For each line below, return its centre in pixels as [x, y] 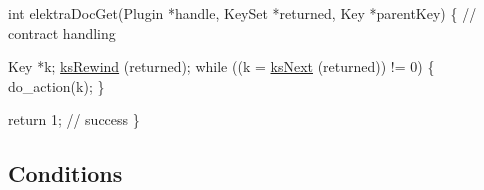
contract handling [62, 32]
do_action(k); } [56, 85]
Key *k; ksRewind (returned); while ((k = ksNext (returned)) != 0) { [221, 66]
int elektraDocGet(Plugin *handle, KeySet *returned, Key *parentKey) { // [242, 13]
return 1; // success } [74, 119]
